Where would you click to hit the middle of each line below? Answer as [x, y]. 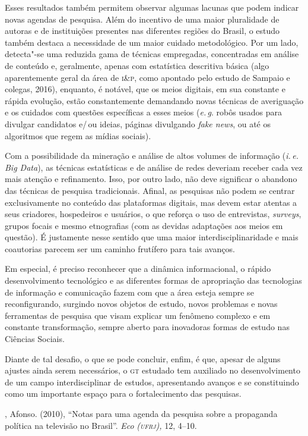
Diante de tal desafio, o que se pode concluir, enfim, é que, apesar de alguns [143, 358]
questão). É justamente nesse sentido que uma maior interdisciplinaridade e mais [152, 237]
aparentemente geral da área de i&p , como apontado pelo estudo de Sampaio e [147, 77]
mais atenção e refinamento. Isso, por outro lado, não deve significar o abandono [151, 179]
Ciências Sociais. [35, 339]
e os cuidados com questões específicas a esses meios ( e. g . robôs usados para [143, 112]
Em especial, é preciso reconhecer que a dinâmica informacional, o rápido [138, 269]
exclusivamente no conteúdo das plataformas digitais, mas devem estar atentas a [151, 202]
